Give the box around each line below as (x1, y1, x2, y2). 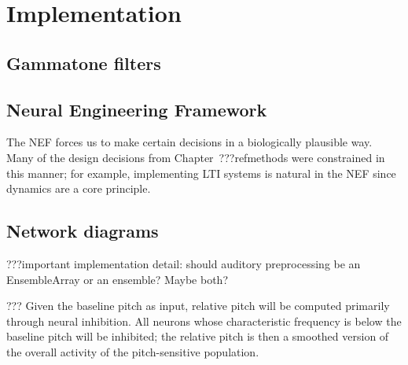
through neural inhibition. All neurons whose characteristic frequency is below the (6, 312, 402, 329)
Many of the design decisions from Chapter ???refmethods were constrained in (6, 149, 385, 165)
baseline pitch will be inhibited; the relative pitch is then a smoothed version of (6, 328, 389, 345)
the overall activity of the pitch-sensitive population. (6, 343, 259, 359)
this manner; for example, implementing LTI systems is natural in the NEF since (6, 164, 396, 181)
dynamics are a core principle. (6, 180, 151, 197)
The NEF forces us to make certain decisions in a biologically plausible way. (6, 134, 373, 150)
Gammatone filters (6, 50, 161, 75)
